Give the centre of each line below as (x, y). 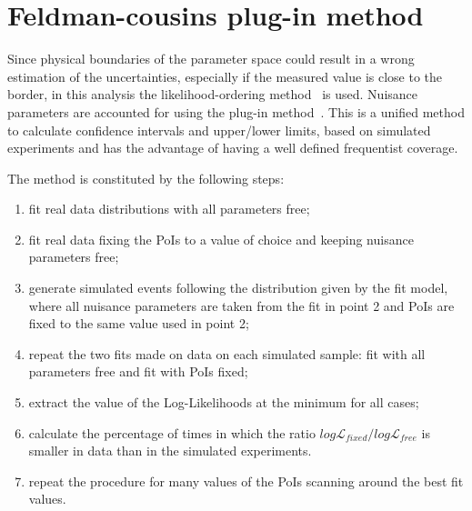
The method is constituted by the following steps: (146, 178)
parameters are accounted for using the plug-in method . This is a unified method (236, 111)
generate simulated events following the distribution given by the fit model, (238, 288)
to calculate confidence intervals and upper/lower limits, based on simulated (219, 130)
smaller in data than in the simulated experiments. (170, 451)
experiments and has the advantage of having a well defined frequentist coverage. (233, 148)
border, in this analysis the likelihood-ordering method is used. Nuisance (213, 94)
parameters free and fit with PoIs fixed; (138, 371)
